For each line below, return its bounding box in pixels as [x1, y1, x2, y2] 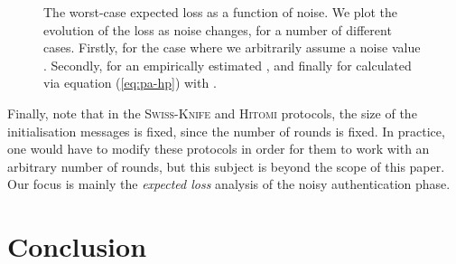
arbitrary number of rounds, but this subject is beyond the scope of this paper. [7, 156, 445, 175]
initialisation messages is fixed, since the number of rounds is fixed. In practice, [7, 121, 445, 140]
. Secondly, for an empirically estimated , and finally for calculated [43, 55, 412, 74]
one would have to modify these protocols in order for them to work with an [7, 139, 430, 158]
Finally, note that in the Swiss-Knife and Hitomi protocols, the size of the [7, 103, 417, 122]
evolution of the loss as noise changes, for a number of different [43, 20, 392, 39]
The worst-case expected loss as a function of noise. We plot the [43, 3, 398, 21]
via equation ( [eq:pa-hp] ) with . [43, 73, 217, 92]
